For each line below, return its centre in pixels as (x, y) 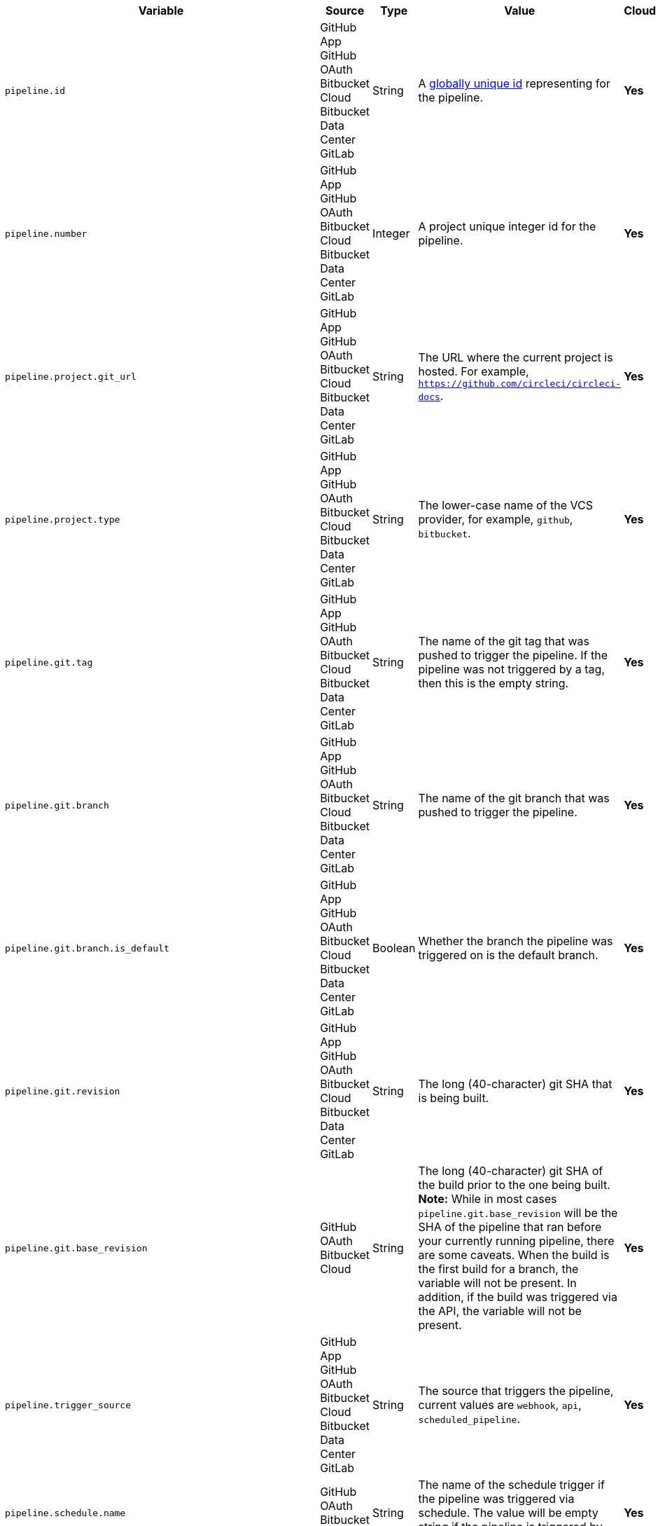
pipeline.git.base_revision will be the (518, 1213)
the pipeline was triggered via (496, 1499)
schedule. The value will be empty (508, 1513)
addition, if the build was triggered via (518, 1297)
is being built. (454, 1098)
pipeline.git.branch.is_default (87, 948)
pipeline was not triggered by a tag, (511, 669)
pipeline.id (35, 90)
